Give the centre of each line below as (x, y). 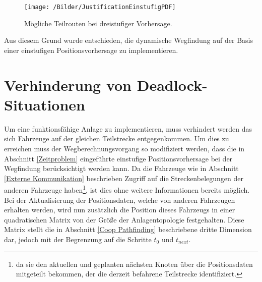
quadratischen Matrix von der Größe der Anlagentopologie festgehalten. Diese (124, 219)
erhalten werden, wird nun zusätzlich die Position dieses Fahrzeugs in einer (120, 210)
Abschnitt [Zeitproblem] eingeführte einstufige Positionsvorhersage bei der (118, 158)
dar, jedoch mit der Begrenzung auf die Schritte (78, 239)
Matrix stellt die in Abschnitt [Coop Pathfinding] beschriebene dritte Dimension (128, 229)
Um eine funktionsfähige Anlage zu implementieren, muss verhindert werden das (128, 128)
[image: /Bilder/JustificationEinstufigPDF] (100, 7)
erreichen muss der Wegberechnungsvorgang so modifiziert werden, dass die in (124, 148)
